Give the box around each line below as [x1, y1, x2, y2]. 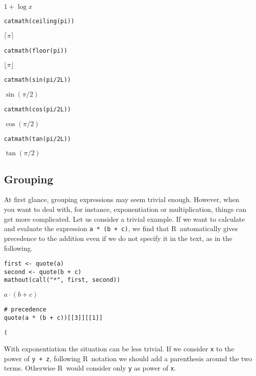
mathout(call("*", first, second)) [4, 276, 121, 284]
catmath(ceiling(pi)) [4, 18, 75, 25]
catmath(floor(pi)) [4, 47, 67, 54]
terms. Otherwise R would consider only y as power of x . [4, 363, 176, 373]
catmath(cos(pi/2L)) [4, 105, 71, 113]
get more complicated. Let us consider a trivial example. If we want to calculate [4, 213, 245, 224]
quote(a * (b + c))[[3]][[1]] [4, 314, 103, 321]
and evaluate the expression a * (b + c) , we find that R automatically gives [4, 223, 238, 234]
